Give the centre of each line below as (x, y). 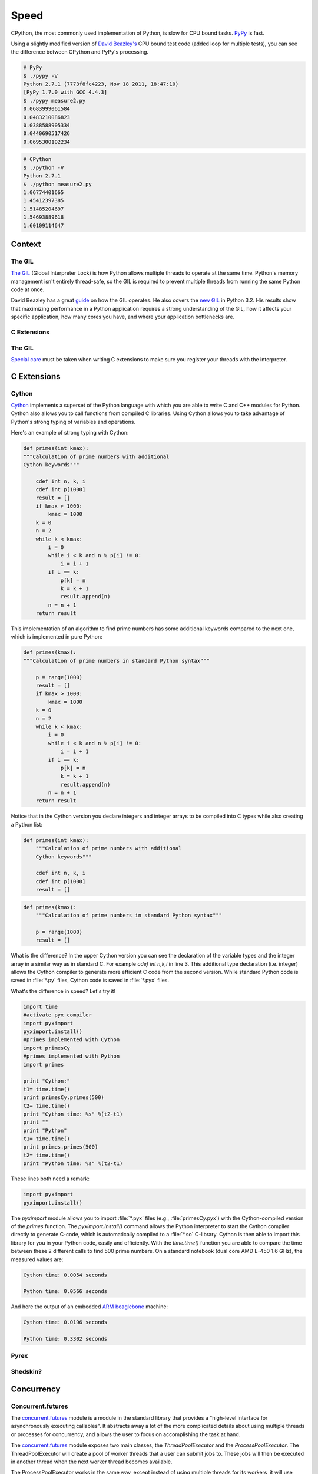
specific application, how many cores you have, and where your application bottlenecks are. (123, 317)
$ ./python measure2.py (58, 184)
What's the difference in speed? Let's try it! (63, 991)
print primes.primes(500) (61, 1147)
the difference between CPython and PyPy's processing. (80, 52)
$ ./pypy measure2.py (54, 101)
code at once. (28, 289)
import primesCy (47, 1048)
